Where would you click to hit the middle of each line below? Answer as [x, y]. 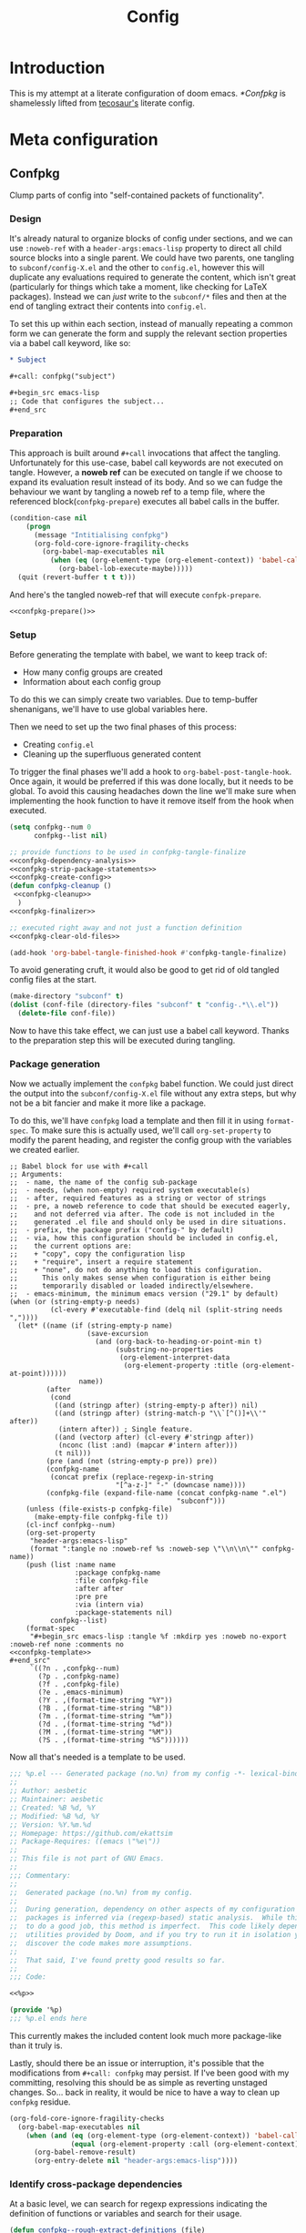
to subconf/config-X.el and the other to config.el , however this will [137, 268]
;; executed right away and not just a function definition [126, 928]
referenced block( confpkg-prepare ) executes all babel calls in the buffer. [145, 501]
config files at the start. [53, 980]
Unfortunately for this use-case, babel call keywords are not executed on [147, 463]
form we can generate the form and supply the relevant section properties [148, 333]
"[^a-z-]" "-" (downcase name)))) [181, 1485]
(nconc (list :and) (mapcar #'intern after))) [148, 1445]
